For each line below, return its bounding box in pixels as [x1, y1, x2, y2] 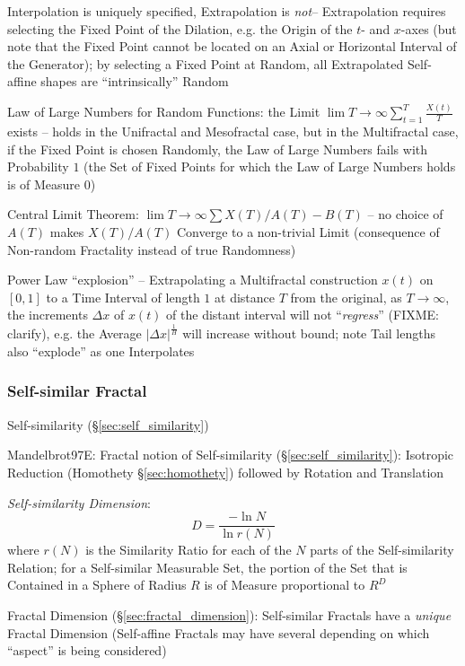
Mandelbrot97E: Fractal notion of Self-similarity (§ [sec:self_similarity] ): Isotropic [7, 445, 454, 464]
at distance [215, 287, 275, 306]
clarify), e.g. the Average [7, 324, 142, 343]
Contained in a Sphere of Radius [7, 575, 187, 594]
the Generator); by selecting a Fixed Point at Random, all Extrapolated [7, 54, 404, 73]
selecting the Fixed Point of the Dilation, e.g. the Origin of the [7, 19, 353, 38]
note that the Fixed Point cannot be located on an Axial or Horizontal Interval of [7, 37, 457, 56]
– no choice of [367, 205, 443, 223]
